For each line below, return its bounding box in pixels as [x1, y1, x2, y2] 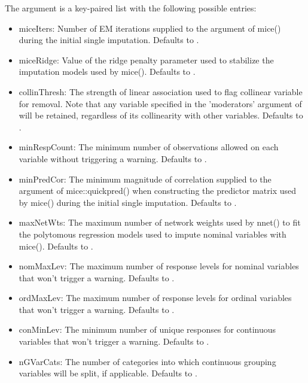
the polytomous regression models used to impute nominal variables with [19, 227, 286, 240]
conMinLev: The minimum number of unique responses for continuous [19, 323, 276, 336]
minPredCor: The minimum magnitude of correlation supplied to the [19, 172, 272, 185]
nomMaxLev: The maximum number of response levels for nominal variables [19, 260, 299, 272]
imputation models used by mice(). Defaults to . [19, 65, 196, 78]
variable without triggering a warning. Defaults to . [19, 152, 207, 165]
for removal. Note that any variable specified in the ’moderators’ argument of [19, 97, 302, 110]
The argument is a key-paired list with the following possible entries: [5, 2, 257, 14]
